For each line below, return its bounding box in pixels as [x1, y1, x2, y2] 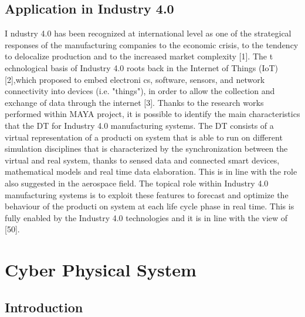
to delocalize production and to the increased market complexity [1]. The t [5, 50, 273, 62]
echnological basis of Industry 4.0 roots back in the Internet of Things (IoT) [5, 61, 279, 74]
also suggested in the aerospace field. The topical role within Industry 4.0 [5, 176, 269, 189]
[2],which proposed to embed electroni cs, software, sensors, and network [5, 73, 265, 85]
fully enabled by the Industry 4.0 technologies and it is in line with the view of [5, 211, 288, 223]
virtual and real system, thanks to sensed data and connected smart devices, [5, 154, 280, 166]
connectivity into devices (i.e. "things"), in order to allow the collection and [5, 85, 275, 97]
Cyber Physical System [5, 258, 196, 282]
